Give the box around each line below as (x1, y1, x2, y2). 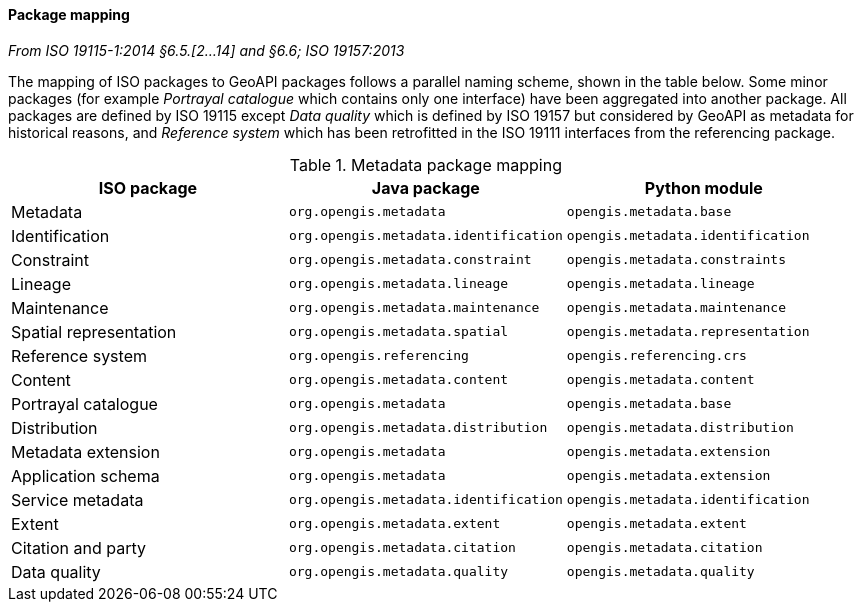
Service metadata (11, 489, 144, 510)
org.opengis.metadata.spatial (288, 324, 509, 340)
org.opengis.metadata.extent (288, 516, 501, 532)
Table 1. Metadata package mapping (289, 154, 562, 175)
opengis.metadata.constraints (566, 252, 787, 268)
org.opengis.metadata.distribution (288, 420, 548, 436)
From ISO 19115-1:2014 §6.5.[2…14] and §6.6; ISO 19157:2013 (8, 41, 405, 59)
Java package (371, 177, 480, 198)
